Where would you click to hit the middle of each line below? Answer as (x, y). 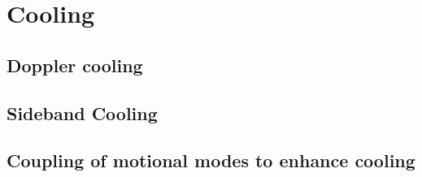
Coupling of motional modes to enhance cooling (211, 160)
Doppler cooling (75, 65)
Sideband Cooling (82, 112)
